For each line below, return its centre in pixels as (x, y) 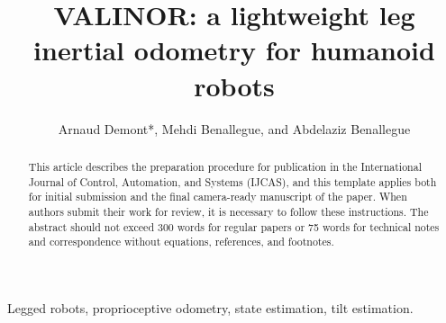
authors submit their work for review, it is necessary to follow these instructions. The (228, 211)
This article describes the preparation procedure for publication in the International (225, 166)
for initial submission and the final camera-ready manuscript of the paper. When (218, 197)
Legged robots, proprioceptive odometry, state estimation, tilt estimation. (210, 307)
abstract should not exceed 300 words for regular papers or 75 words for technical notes (234, 226)
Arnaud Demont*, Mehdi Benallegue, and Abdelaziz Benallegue (234, 128)
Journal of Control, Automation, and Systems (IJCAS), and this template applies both (232, 181)
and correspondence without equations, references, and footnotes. (181, 242)
